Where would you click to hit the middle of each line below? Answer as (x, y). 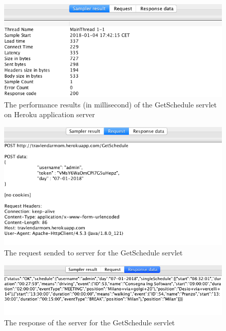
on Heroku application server (50, 114)
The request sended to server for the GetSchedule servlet (93, 252)
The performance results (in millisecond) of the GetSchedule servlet (110, 104)
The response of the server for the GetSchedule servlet (90, 323)
